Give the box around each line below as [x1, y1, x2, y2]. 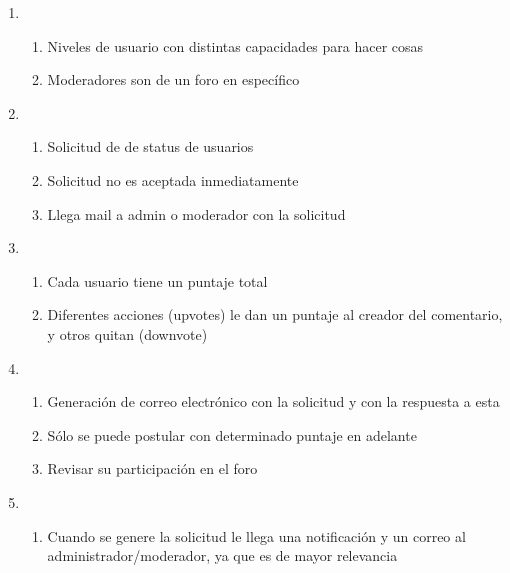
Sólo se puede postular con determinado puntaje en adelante [47, 424, 417, 445]
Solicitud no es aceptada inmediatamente [47, 169, 299, 190]
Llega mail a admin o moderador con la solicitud [47, 203, 346, 224]
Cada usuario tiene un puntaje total [47, 270, 268, 291]
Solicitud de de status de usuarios [47, 136, 254, 157]
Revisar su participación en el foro [47, 458, 258, 479]
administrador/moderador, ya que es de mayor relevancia [47, 545, 398, 566]
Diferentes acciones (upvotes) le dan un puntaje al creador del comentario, [47, 304, 503, 325]
